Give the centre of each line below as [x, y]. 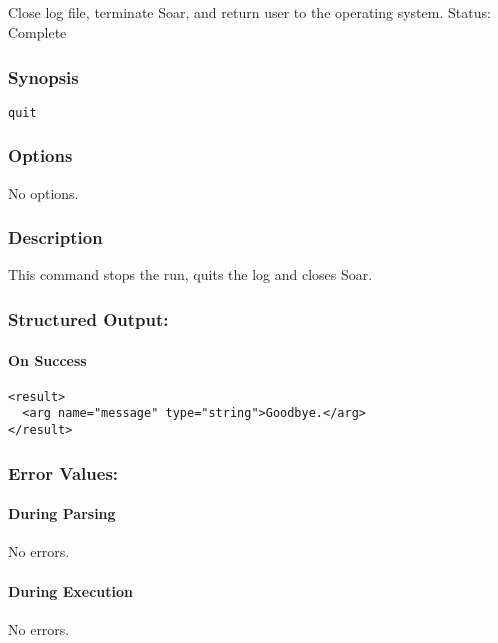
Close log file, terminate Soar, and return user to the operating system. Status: [249, 12]
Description [55, 237]
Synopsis [43, 76]
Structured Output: [88, 319]
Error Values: [63, 472]
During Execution [71, 590]
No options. [43, 192]
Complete [37, 31]
